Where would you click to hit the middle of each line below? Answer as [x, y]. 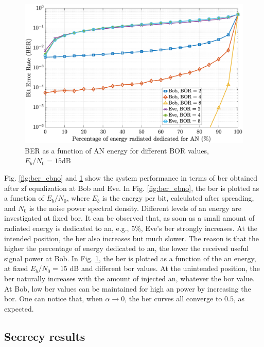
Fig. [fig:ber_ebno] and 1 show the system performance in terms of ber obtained [131, 177]
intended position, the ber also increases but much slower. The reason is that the [131, 238]
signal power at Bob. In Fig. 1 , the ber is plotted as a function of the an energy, [130, 258]
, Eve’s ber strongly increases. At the [199, 228]
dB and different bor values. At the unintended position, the [165, 268]
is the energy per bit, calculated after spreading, [178, 198]
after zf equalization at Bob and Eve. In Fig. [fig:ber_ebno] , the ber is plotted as [132, 188]
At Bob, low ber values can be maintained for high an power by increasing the [128, 288]
